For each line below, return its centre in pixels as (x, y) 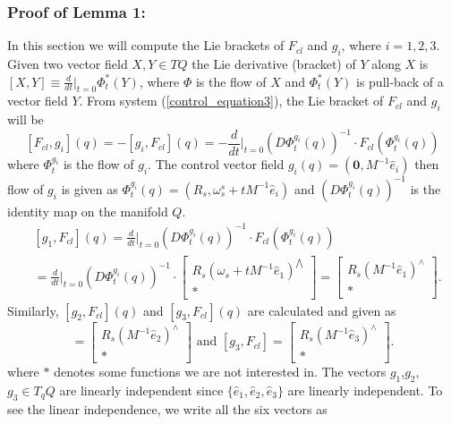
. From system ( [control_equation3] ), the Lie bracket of (231, 101)
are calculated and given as (322, 310)
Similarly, (33, 310)
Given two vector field (68, 64)
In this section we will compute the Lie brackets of (146, 45)
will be (26, 119)
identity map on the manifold (88, 211)
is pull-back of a (400, 81)
